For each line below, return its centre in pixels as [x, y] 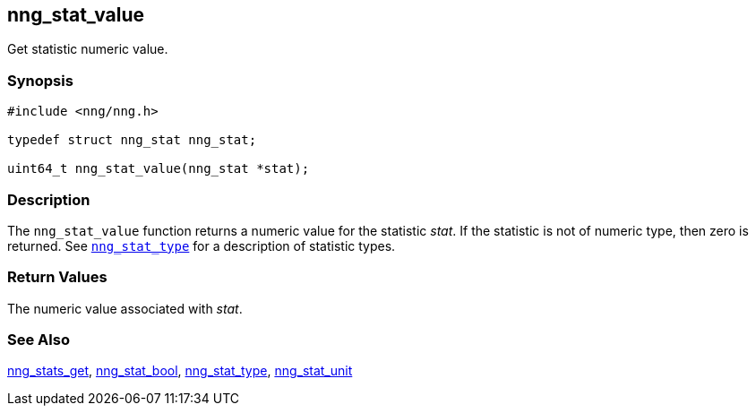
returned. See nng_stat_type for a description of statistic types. [202, 245]
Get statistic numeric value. [88, 49]
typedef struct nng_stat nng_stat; [132, 140]
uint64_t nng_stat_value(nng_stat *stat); [159, 169]
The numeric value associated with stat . [125, 308]
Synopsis [40, 80]
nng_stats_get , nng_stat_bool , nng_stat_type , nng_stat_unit [180, 371]
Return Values [57, 277]
